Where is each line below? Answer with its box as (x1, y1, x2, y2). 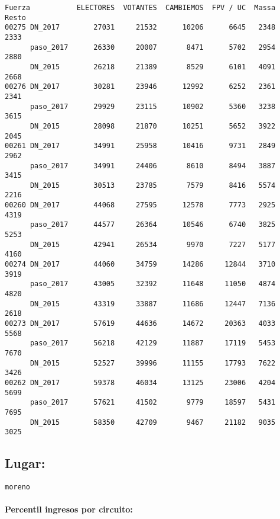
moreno (5, 483, 30, 492)
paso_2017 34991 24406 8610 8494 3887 (30, 161, 276, 170)
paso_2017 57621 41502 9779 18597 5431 (30, 398, 276, 407)
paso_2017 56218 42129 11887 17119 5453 (30, 339, 276, 348)
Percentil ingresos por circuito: (5, 503, 133, 515)
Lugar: (5, 454, 45, 472)
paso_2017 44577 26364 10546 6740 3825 (30, 220, 276, 229)
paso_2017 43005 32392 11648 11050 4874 (30, 280, 276, 289)
